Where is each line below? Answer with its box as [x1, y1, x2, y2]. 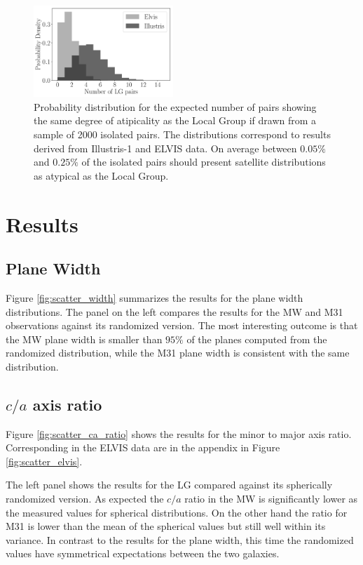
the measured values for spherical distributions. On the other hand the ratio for [6, 505, 348, 519]
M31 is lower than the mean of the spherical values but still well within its [6, 519, 326, 533]
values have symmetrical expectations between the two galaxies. [6, 546, 280, 561]
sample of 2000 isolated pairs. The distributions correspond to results [34, 126, 331, 141]
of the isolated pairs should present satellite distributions [81, 154, 326, 169]
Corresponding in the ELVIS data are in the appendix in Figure [6, 440, 280, 455]
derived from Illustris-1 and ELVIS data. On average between [34, 140, 297, 155]
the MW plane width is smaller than [6, 331, 163, 346]
